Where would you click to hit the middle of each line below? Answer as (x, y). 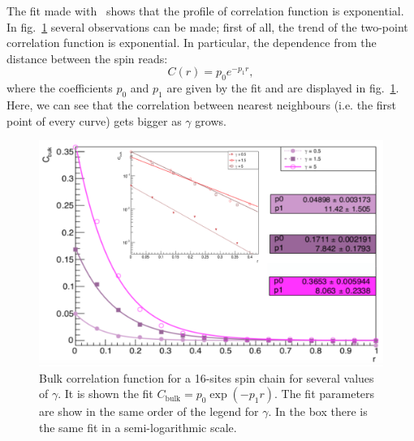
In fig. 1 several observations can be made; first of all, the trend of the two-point (207, 26)
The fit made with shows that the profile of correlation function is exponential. (205, 11)
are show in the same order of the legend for (149, 411)
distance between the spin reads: (87, 58)
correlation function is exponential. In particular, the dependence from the (192, 43)
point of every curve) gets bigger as (94, 120)
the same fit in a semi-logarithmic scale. (138, 428)
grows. (211, 120)
